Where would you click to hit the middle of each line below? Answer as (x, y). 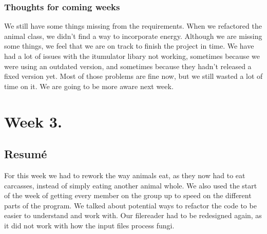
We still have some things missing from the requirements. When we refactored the (133, 26)
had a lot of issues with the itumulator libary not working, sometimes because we (132, 56)
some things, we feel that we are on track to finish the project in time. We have (129, 46)
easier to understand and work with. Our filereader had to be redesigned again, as (133, 215)
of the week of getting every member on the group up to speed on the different (128, 195)
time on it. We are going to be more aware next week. (89, 86)
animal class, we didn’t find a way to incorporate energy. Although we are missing (133, 36)
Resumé (26, 154)
